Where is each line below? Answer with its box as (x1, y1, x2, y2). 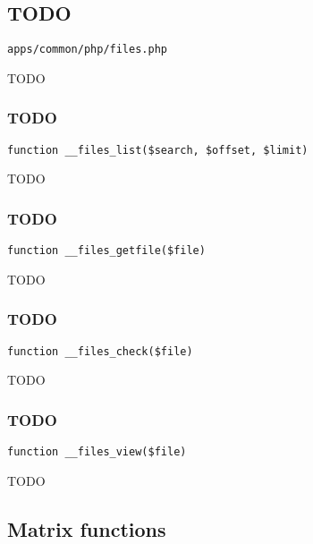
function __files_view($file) (7, 446, 187, 459)
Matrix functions (7, 514, 166, 542)
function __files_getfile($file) (7, 244, 206, 258)
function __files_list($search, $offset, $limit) (7, 143, 309, 157)
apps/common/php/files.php (7, 43, 167, 56)
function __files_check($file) (7, 344, 193, 358)
